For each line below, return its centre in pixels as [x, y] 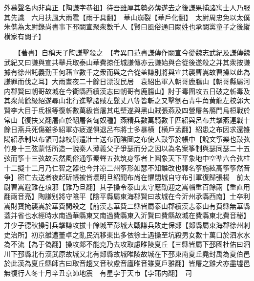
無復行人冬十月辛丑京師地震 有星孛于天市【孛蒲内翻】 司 [98, 273]
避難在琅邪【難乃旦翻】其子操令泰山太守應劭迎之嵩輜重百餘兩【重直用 [137, 186]
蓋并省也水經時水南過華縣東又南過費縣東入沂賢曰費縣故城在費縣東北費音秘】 [127, 215]
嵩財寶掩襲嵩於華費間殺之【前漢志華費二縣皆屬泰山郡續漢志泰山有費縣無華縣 [127, 205]
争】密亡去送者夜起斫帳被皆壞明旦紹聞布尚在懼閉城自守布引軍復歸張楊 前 [124, 177]
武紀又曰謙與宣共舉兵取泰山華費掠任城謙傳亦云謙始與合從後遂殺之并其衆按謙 [127, 62]
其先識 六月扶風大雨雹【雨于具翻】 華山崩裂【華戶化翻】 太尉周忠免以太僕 [127, 17]
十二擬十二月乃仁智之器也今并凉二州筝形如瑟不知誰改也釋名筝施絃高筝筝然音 [127, 167]
